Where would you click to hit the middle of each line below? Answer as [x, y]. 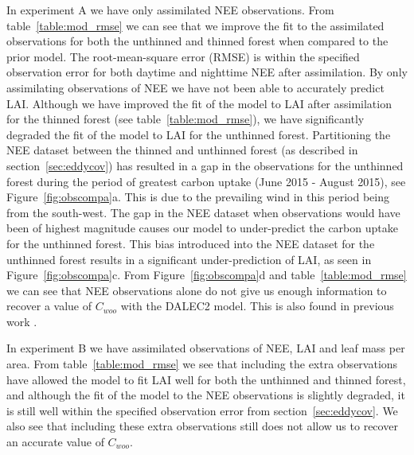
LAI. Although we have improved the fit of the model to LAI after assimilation [199, 103]
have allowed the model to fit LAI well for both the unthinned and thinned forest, [206, 379]
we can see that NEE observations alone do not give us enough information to [197, 290]
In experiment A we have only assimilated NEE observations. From [170, 10]
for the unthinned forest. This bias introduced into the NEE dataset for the [191, 243]
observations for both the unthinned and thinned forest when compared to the [197, 41]
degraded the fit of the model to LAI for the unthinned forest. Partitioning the [199, 134]
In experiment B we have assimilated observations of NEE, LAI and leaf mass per [206, 348]
